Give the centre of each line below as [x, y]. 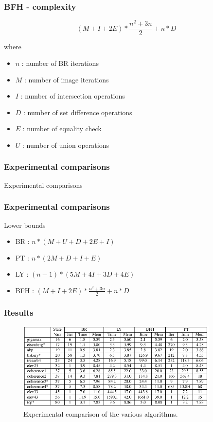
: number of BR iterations [60, 63]
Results [19, 312]
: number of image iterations [67, 79]
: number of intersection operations [73, 96]
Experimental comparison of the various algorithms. [101, 414]
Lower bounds [25, 225]
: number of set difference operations [78, 112]
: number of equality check [62, 129]
